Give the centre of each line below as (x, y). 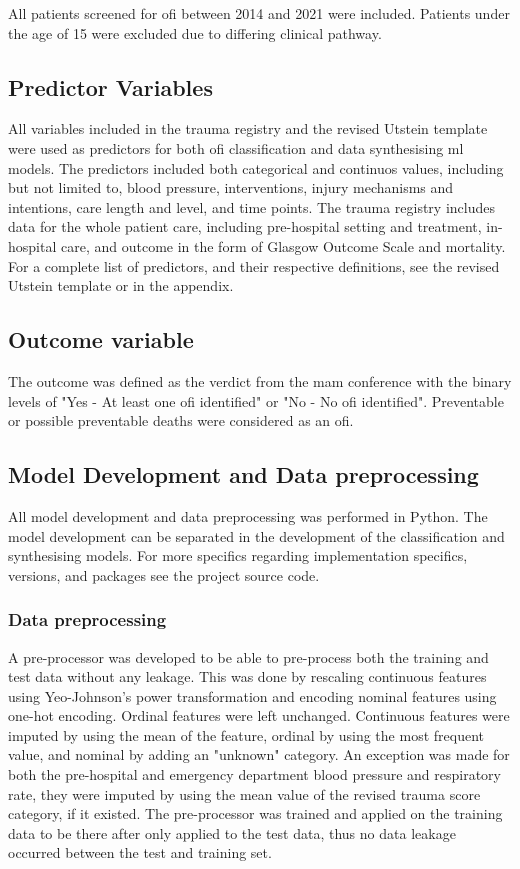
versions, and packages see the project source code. (164, 574)
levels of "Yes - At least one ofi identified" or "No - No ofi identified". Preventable (256, 400)
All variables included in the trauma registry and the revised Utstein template (248, 128)
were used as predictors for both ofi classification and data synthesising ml (236, 147)
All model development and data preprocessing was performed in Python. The (248, 515)
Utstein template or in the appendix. (121, 285)
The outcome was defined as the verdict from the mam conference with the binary (260, 380)
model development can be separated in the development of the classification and (256, 535)
